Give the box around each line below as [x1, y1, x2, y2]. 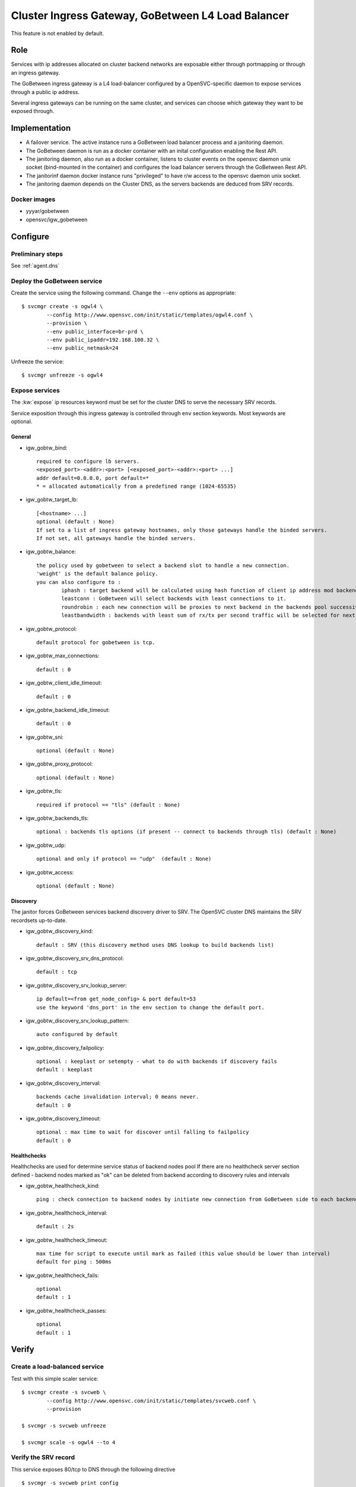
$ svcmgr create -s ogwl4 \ [21, 303, 103, 310]
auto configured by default [36, 1031, 118, 1038]
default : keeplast [36, 1066, 93, 1073]
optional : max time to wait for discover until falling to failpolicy [36, 1129, 249, 1135]
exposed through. [11, 108, 55, 115]
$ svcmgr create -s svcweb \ [21, 1389, 106, 1396]
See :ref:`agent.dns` [11, 262, 60, 269]
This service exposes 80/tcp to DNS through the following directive [11, 1466, 176, 1473]
